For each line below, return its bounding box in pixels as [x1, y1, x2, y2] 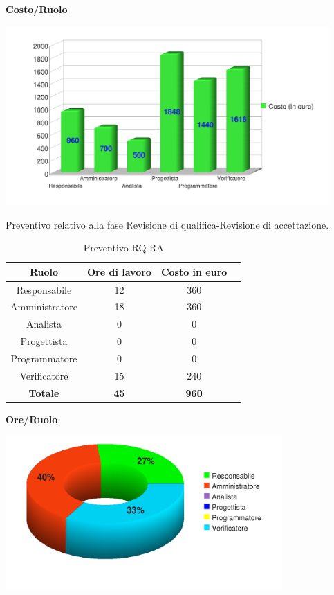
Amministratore [10, 299, 77, 314]
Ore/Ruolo [6, 411, 58, 426]
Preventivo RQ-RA [83, 240, 164, 255]
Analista [26, 317, 62, 331]
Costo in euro [160, 264, 228, 278]
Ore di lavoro [87, 264, 151, 278]
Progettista [20, 334, 68, 348]
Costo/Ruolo [6, 2, 68, 16]
